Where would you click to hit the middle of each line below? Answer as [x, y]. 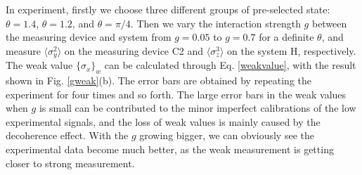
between [329, 23]
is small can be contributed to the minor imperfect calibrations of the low [198, 108]
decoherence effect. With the [67, 135]
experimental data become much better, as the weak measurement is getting [170, 149]
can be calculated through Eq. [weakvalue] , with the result [230, 65]
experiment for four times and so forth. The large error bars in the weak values [176, 94]
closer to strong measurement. [70, 163]
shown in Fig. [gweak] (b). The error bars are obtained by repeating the [159, 80]
